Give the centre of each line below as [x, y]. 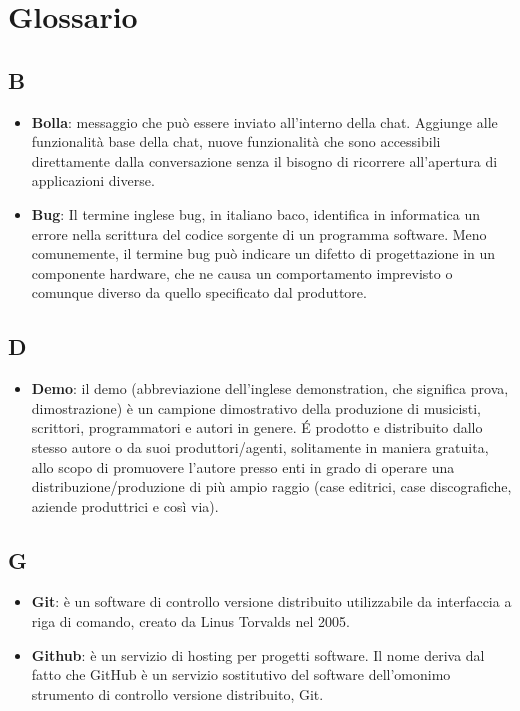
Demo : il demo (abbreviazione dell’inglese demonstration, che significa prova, [270, 388]
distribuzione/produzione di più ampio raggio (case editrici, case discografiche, [271, 486]
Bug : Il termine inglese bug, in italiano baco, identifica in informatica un [256, 213]
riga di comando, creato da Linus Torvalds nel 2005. [190, 621]
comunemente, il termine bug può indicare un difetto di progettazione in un [263, 253]
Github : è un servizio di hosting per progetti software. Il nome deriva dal [258, 654]
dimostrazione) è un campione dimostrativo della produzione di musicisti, [256, 407]
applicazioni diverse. [93, 180]
